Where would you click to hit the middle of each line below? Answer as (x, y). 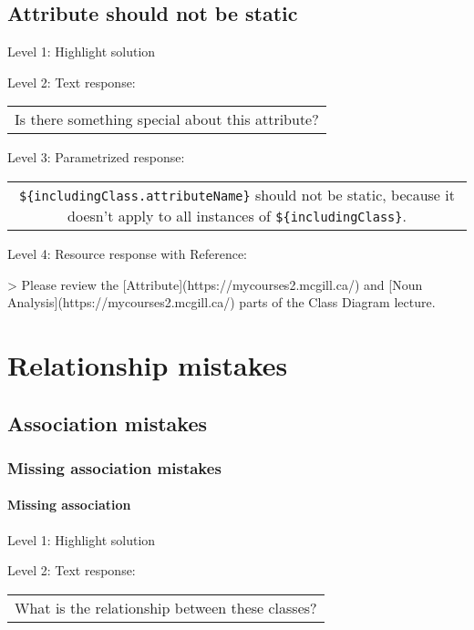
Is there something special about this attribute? (167, 119)
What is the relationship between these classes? (166, 607)
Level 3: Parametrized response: (96, 157)
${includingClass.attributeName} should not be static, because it (237, 194)
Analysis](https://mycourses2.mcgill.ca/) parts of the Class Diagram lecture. (222, 302)
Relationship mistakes (148, 364)
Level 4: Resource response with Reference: (127, 253)
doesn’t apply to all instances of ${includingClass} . (237, 215)
